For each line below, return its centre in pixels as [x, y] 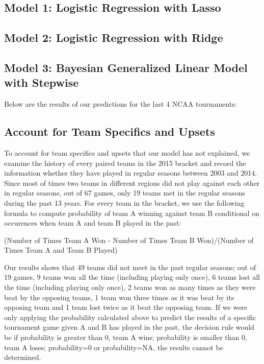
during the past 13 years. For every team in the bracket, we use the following [124, 202]
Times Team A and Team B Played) [61, 250]
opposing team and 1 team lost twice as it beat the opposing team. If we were [126, 307]
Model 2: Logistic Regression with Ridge [114, 38]
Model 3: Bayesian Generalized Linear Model [126, 67]
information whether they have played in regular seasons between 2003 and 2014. [131, 173]
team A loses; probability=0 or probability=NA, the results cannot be [114, 347]
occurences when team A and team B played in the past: [93, 223]
